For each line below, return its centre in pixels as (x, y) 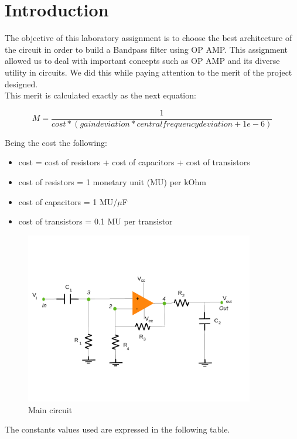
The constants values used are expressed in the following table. (117, 429)
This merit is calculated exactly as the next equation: (100, 95)
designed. (21, 84)
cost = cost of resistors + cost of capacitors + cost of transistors (134, 162)
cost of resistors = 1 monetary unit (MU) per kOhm (112, 181)
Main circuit (50, 409)
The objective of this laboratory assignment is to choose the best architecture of (148, 38)
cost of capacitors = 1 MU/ (68, 201)
